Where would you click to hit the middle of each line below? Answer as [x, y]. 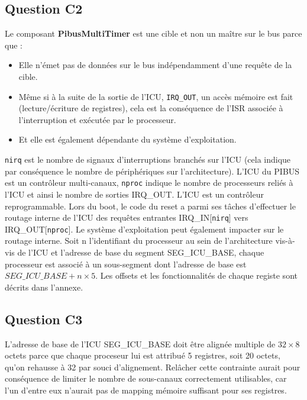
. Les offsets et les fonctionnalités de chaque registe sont [196, 275]
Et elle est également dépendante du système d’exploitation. [127, 139]
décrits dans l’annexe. [44, 287]
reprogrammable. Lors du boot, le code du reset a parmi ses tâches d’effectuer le [150, 206]
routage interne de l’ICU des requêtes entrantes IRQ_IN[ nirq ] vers [127, 217]
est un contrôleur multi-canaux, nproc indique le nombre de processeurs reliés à [149, 183]
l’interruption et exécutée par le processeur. [97, 119]
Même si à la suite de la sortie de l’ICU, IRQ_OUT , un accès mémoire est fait [156, 96]
